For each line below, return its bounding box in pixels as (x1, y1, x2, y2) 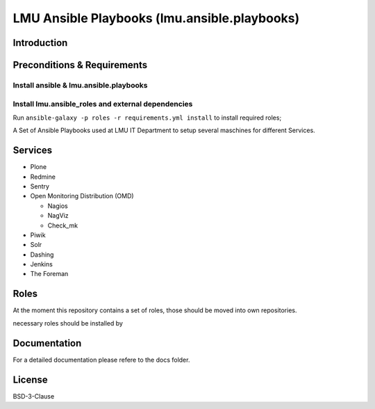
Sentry (30, 182, 50, 191)
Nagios (47, 202, 69, 210)
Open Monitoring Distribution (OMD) (30, 192, 135, 200)
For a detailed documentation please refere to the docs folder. (12, 355, 190, 364)
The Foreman (30, 270, 69, 278)
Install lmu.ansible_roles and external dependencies (12, 99, 193, 109)
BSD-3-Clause (12, 392, 55, 400)
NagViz (47, 211, 69, 220)
